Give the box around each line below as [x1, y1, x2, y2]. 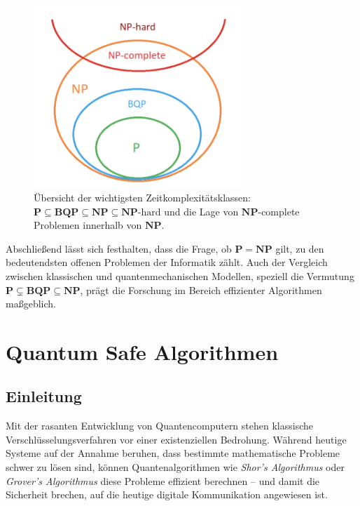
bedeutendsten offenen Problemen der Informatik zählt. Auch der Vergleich [6, 255, 328, 269]
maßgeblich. [6, 296, 56, 311]
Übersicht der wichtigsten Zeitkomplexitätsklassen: [34, 189, 251, 204]
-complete [258, 204, 300, 218]
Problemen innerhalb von [34, 218, 142, 232]
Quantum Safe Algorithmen [6, 337, 279, 366]
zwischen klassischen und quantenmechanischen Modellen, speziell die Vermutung [6, 268, 354, 283]
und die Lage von [164, 204, 239, 218]
